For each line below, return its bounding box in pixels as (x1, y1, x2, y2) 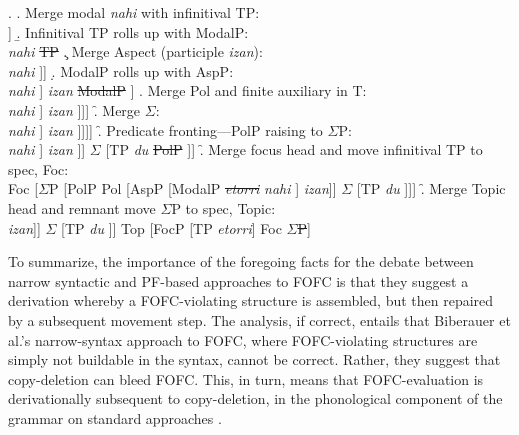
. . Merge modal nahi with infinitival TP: (8, 2, 260, 22)
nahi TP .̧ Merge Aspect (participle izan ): (8, 41, 263, 62)
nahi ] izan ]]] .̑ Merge (8, 99, 141, 120)
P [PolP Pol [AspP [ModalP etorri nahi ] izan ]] (49, 178, 337, 199)
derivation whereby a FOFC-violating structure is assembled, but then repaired (8, 290, 494, 311)
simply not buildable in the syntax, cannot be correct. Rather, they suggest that (8, 349, 501, 370)
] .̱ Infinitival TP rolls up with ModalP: (8, 21, 249, 42)
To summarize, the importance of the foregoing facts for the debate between (8, 251, 474, 272)
